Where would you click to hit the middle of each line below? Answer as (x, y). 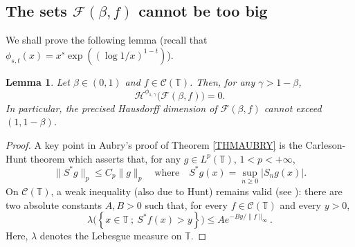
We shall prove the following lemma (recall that (107, 40)
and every (300, 204)
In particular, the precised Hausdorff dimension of (111, 108)
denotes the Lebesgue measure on (111, 236)
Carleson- (326, 145)
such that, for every (186, 204)
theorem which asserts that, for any (106, 158)
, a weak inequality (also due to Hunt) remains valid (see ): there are (197, 191)
